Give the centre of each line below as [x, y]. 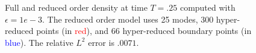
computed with [208, 7]
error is [101, 42]
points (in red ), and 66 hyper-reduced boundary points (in [144, 31]
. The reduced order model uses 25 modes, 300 [128, 19]
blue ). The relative [39, 42]
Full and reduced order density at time [76, 7]
